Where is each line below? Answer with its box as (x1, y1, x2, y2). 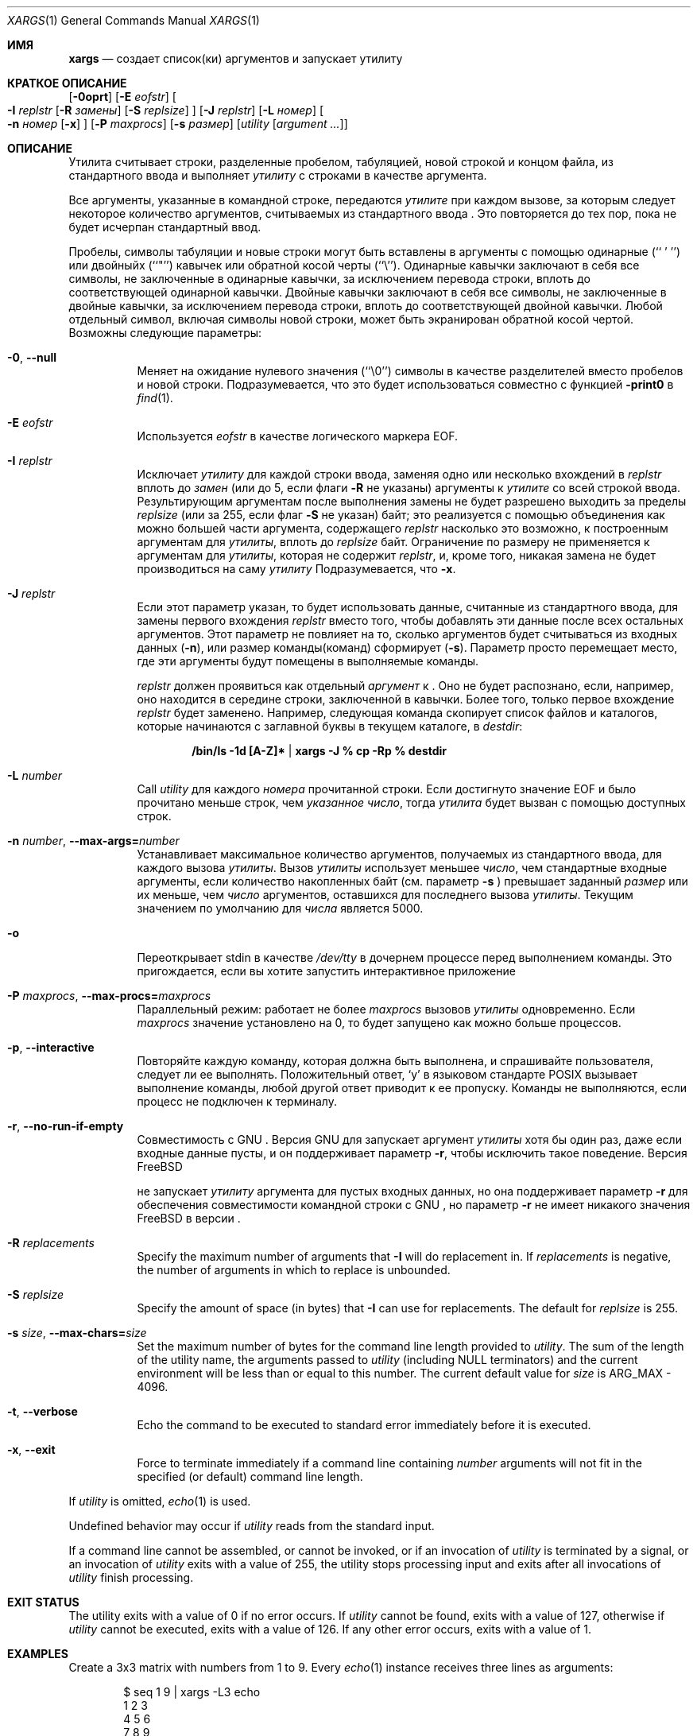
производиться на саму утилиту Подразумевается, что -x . (137, 562, 456, 575)
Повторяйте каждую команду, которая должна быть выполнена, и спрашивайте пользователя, (137, 1054, 653, 1068)
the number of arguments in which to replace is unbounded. (137, 1263, 451, 1277)
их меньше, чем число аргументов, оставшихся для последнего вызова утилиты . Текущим (137, 888, 633, 901)
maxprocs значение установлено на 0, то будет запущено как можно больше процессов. (137, 1016, 621, 1029)
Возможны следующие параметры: (68, 326, 262, 339)
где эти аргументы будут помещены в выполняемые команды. (137, 654, 479, 668)
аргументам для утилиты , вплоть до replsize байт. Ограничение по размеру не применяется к (137, 535, 650, 548)
